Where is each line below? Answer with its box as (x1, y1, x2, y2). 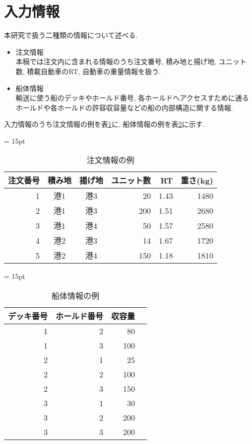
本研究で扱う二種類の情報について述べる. (4, 30, 138, 40)
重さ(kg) (181, 175, 213, 186)
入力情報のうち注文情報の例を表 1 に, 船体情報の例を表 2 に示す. (4, 119, 205, 129)
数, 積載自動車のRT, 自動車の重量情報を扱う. (15, 66, 161, 76)
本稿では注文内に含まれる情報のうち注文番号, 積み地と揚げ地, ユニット (15, 56, 247, 67)
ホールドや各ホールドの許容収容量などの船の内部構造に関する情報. (15, 102, 233, 112)
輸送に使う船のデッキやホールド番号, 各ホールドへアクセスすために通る (15, 92, 249, 103)
